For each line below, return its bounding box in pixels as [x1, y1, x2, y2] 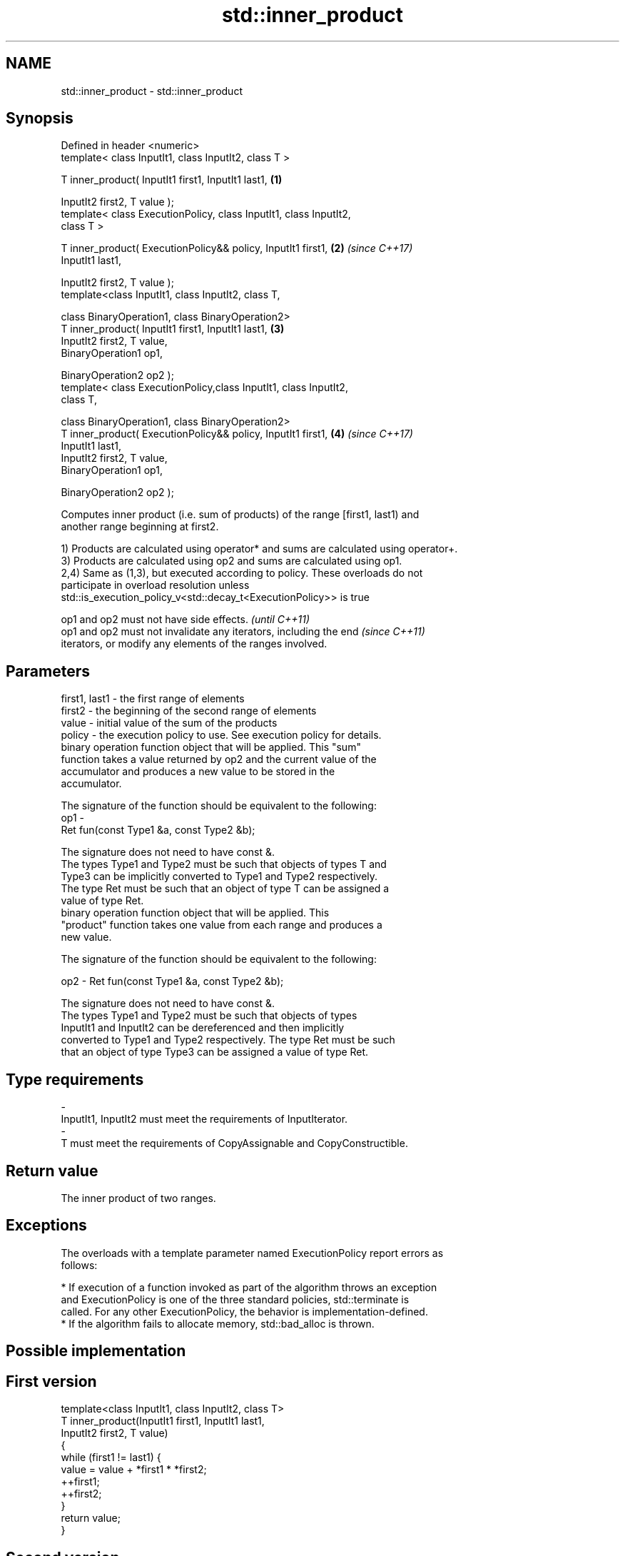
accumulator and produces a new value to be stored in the [61, 765, 335, 778]
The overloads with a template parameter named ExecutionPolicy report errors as [61, 1246, 444, 1259]
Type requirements [6, 1070, 144, 1088]
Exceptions [6, 1216, 87, 1235]
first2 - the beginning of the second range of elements [61, 704, 317, 717]
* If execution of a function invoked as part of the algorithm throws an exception [61, 1280, 437, 1293]
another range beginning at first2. [61, 520, 219, 533]
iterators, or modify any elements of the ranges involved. [61, 637, 327, 650]
